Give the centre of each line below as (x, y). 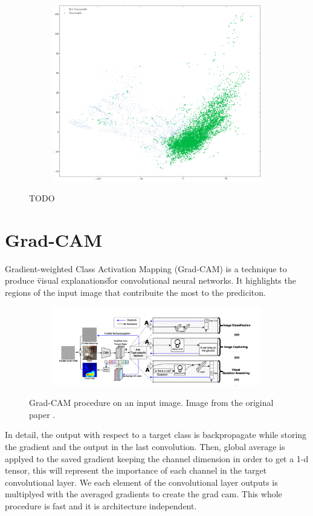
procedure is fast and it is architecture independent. (101, 506)
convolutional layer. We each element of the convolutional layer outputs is (141, 482)
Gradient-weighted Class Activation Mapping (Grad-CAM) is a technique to (146, 268)
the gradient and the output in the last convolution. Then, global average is (145, 447)
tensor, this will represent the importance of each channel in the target (136, 470)
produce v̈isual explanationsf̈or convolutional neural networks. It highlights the (150, 280)
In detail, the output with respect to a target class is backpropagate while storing (156, 435)
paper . (42, 414)
